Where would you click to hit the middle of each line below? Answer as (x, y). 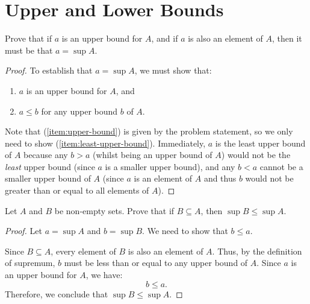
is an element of (163, 178)
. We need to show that (185, 231)
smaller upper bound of (48, 178)
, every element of (83, 251)
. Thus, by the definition (257, 251)
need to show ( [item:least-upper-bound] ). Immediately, (105, 143)
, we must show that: (173, 70)
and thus (220, 178)
